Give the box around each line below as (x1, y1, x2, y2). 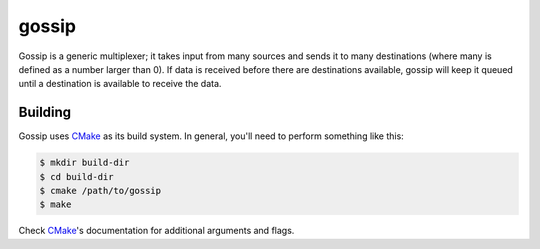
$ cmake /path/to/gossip (39, 185, 162, 196)
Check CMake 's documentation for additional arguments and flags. (18, 225, 295, 237)
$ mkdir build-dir (39, 157, 130, 169)
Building (18, 104, 72, 121)
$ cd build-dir (39, 171, 114, 182)
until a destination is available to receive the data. (18, 78, 222, 90)
